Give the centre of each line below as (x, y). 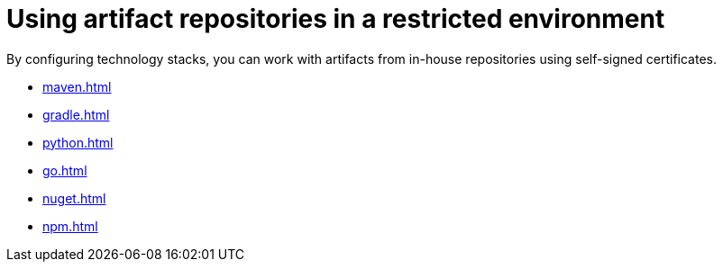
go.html (65, 170)
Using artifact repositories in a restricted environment (336, 19)
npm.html (70, 226)
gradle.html (76, 114)
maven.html (77, 86)
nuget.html (74, 198)
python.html (78, 142)
